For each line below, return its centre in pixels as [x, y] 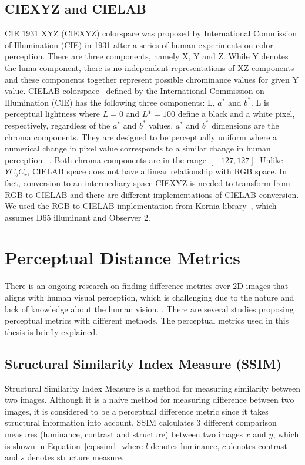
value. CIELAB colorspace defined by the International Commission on [135, 91]
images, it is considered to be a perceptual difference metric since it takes [137, 411]
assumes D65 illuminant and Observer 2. [78, 217]
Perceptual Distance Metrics [123, 257]
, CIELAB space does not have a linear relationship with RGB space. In [157, 171]
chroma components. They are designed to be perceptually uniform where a [141, 137]
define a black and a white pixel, [236, 114]
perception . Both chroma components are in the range [106, 159]
